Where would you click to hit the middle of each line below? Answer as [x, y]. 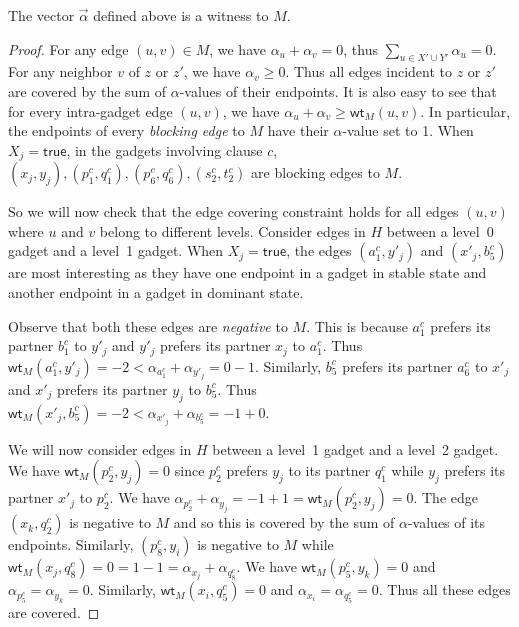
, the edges [319, 250]
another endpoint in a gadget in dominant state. [156, 292]
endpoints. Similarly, [71, 544]
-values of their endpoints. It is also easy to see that [338, 90]
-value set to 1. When [408, 130]
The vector [41, 15]
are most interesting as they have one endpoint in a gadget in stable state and [247, 272]
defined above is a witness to [181, 15]
